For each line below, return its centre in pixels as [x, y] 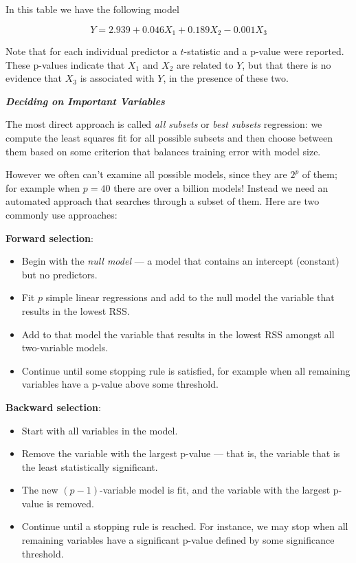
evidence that [34, 78]
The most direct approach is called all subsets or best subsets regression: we [164, 124]
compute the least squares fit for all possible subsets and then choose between [169, 138]
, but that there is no [287, 64]
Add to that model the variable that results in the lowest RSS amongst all [178, 334]
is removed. [70, 503]
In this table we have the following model [92, 9]
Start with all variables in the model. [100, 430]
